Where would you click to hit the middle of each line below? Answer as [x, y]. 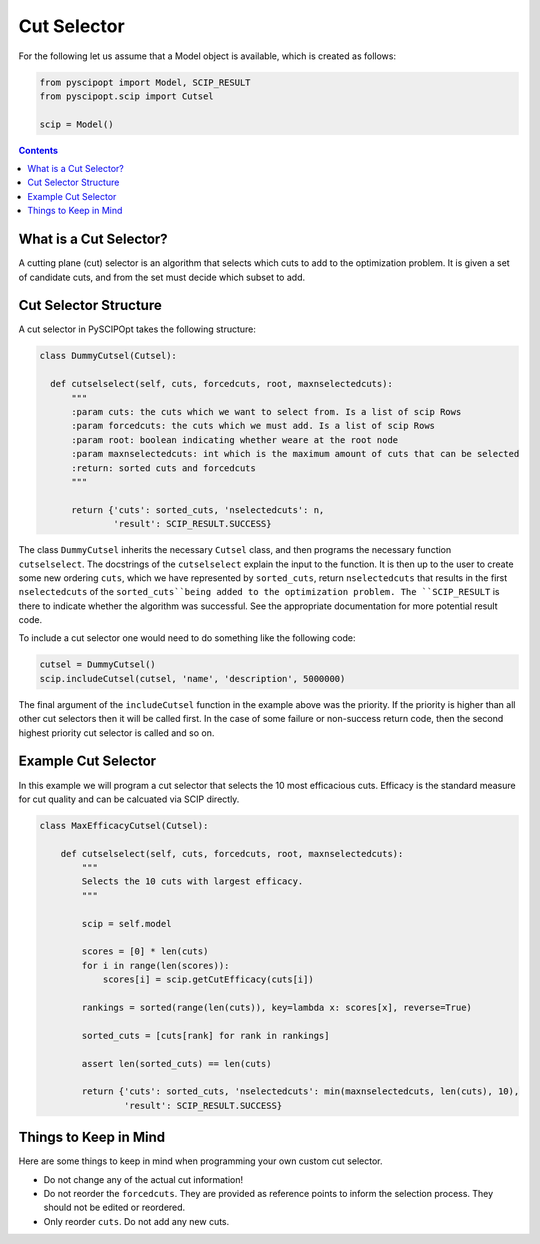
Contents [38, 150]
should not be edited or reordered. [114, 1207]
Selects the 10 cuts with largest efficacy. [192, 881]
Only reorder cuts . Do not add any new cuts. [136, 1221]
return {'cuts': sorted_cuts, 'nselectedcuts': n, [198, 509]
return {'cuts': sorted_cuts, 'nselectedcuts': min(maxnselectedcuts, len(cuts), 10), [300, 1091]
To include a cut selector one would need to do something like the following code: [187, 638]
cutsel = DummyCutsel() [98, 664]
